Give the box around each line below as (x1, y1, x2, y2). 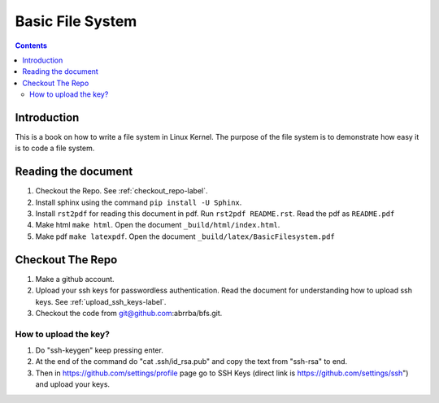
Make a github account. (35, 274, 115, 284)
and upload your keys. (35, 379, 110, 389)
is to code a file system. (15, 143, 95, 154)
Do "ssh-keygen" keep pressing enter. (35, 345, 164, 355)
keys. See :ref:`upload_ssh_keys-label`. (35, 297, 167, 306)
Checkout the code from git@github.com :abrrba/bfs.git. (35, 308, 223, 318)
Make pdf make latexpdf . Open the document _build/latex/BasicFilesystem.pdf (35, 232, 335, 241)
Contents (15, 41, 48, 50)
